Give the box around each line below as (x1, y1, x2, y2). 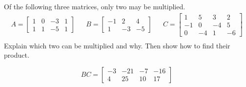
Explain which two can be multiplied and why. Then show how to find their (4, 40, 230, 50)
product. (4, 50, 29, 60)
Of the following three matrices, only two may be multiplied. (4, 1, 185, 11)
